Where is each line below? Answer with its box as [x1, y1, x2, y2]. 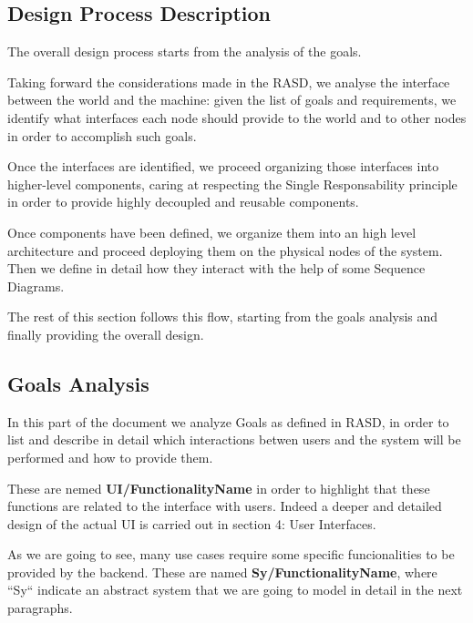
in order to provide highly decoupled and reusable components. [7, 192, 359, 211]
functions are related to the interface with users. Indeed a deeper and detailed [7, 496, 442, 516]
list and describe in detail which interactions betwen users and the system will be [7, 430, 461, 449]
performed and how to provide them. [7, 447, 213, 466]
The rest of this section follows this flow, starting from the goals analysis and [7, 307, 438, 326]
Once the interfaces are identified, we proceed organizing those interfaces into [7, 157, 439, 176]
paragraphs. [7, 598, 73, 618]
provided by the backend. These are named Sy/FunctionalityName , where [7, 562, 437, 581]
